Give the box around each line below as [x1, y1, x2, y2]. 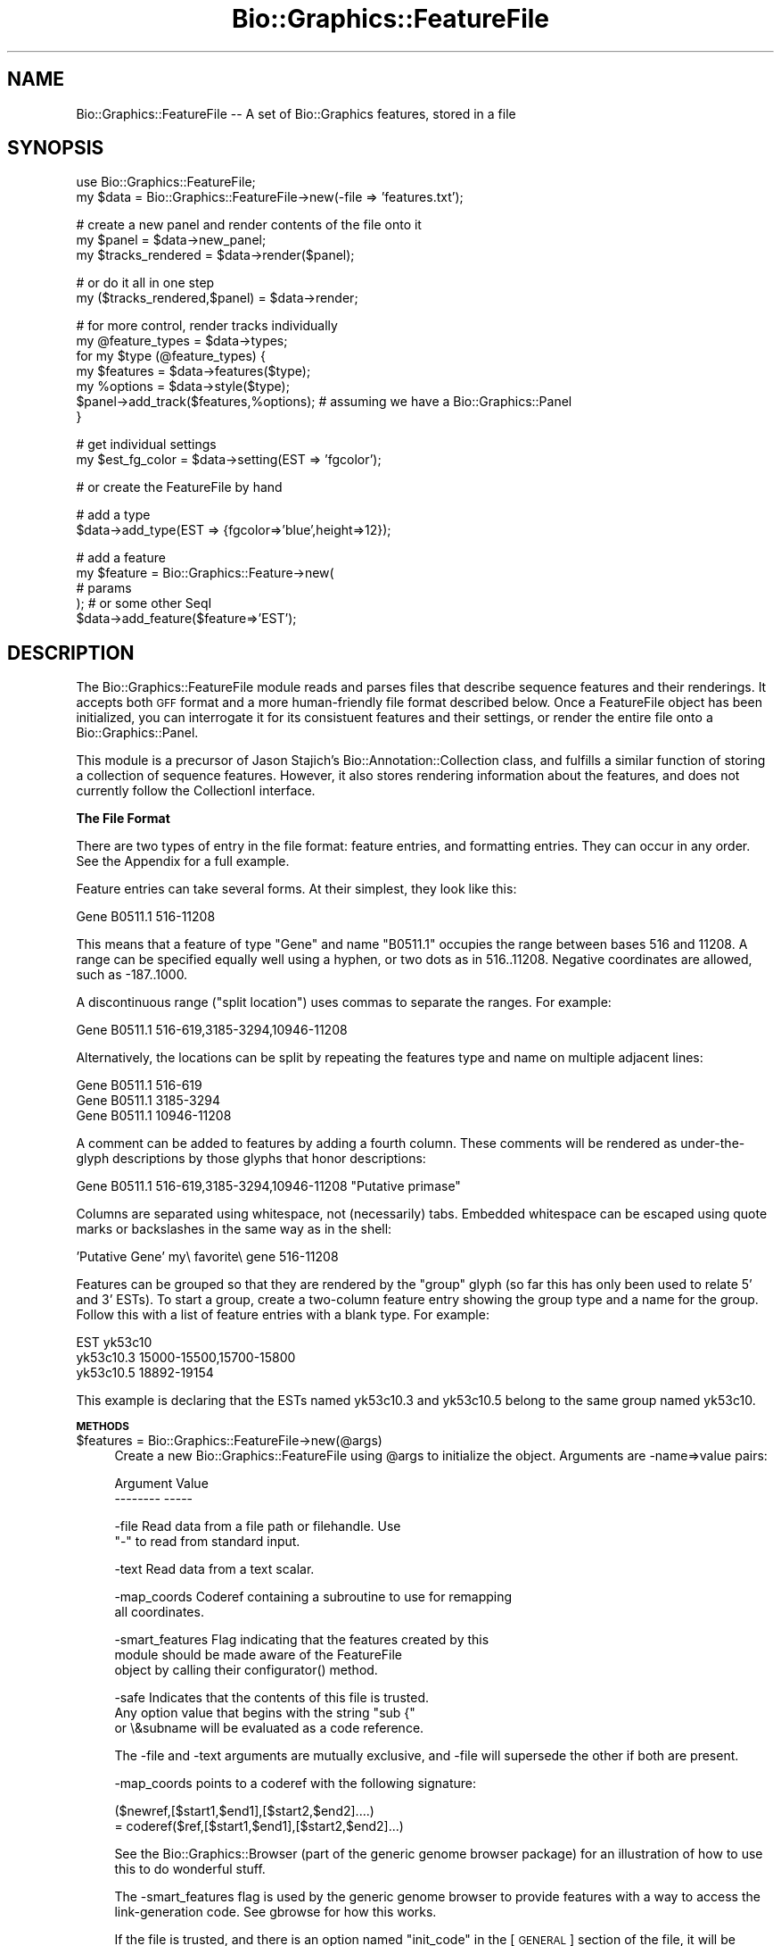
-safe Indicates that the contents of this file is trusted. [114, 1690, 429, 1706]
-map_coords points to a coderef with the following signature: [114, 1776, 476, 1792]
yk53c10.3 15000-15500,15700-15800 [76, 1350, 296, 1366]
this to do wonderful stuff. [114, 1861, 266, 1877]
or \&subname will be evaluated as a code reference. [114, 1720, 424, 1736]
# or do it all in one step [76, 275, 215, 291]
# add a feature [76, 550, 166, 566]
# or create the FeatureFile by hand [76, 479, 283, 495]
